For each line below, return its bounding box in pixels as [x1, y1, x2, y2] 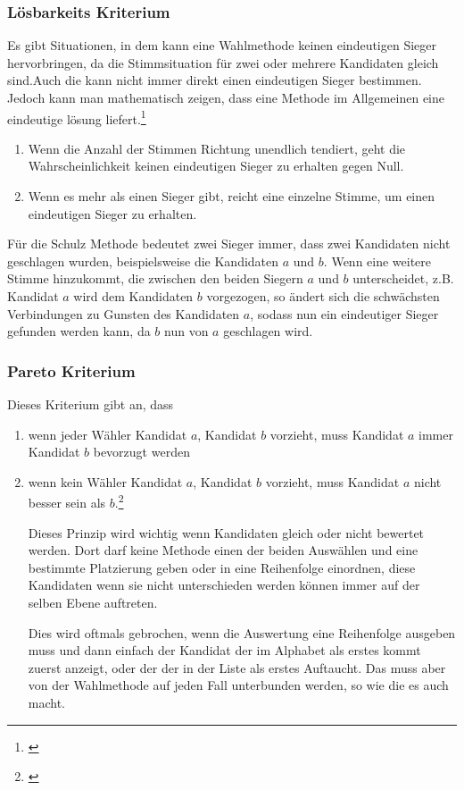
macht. [28, 693, 66, 711]
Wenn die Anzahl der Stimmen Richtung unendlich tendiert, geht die [28, 139, 406, 157]
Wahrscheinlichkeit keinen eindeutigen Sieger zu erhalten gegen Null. [28, 156, 404, 175]
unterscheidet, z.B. [352, 269, 454, 288]
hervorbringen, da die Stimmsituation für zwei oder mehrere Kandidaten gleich [7, 53, 439, 71]
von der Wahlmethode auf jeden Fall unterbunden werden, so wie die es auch [28, 676, 449, 694]
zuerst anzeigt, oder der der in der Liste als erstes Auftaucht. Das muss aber [28, 658, 446, 677]
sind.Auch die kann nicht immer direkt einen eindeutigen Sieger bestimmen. [7, 71, 422, 89]
